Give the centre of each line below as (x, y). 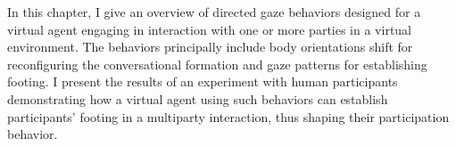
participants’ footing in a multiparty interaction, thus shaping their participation (228, 116)
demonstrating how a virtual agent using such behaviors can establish (198, 98)
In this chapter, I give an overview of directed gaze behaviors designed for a (214, 12)
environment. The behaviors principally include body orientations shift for (210, 47)
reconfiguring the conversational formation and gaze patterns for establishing (217, 64)
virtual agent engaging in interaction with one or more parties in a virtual (210, 29)
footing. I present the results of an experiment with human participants (203, 81)
